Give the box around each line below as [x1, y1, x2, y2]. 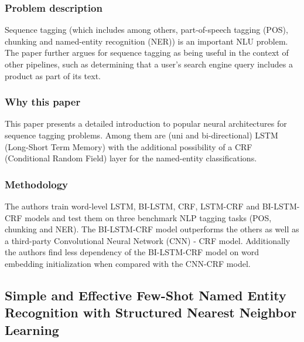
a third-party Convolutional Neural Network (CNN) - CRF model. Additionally [5, 234, 291, 246]
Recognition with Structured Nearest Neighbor [5, 303, 297, 321]
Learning [5, 320, 59, 338]
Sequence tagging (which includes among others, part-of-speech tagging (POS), [5, 23, 288, 36]
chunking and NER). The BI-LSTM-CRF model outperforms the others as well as [5, 223, 299, 235]
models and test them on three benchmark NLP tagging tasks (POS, [25, 211, 272, 224]
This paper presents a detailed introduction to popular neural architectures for [5, 117, 287, 130]
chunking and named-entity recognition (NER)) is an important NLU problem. [5, 35, 288, 47]
